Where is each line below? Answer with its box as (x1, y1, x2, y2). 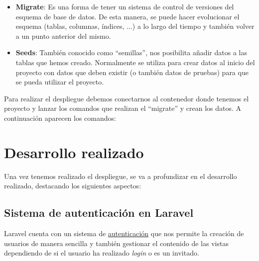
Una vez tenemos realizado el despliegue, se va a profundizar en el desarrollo (4, 171, 237, 181)
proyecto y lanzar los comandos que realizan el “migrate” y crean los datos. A (4, 103, 242, 113)
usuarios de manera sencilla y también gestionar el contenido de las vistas (4, 238, 229, 248)
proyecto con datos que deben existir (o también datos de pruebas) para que (15, 67, 249, 77)
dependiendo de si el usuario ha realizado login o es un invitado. (4, 248, 199, 258)
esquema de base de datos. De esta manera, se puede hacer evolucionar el (15, 11, 240, 21)
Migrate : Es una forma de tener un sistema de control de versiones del (15, 1, 234, 11)
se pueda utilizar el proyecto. (15, 77, 104, 87)
